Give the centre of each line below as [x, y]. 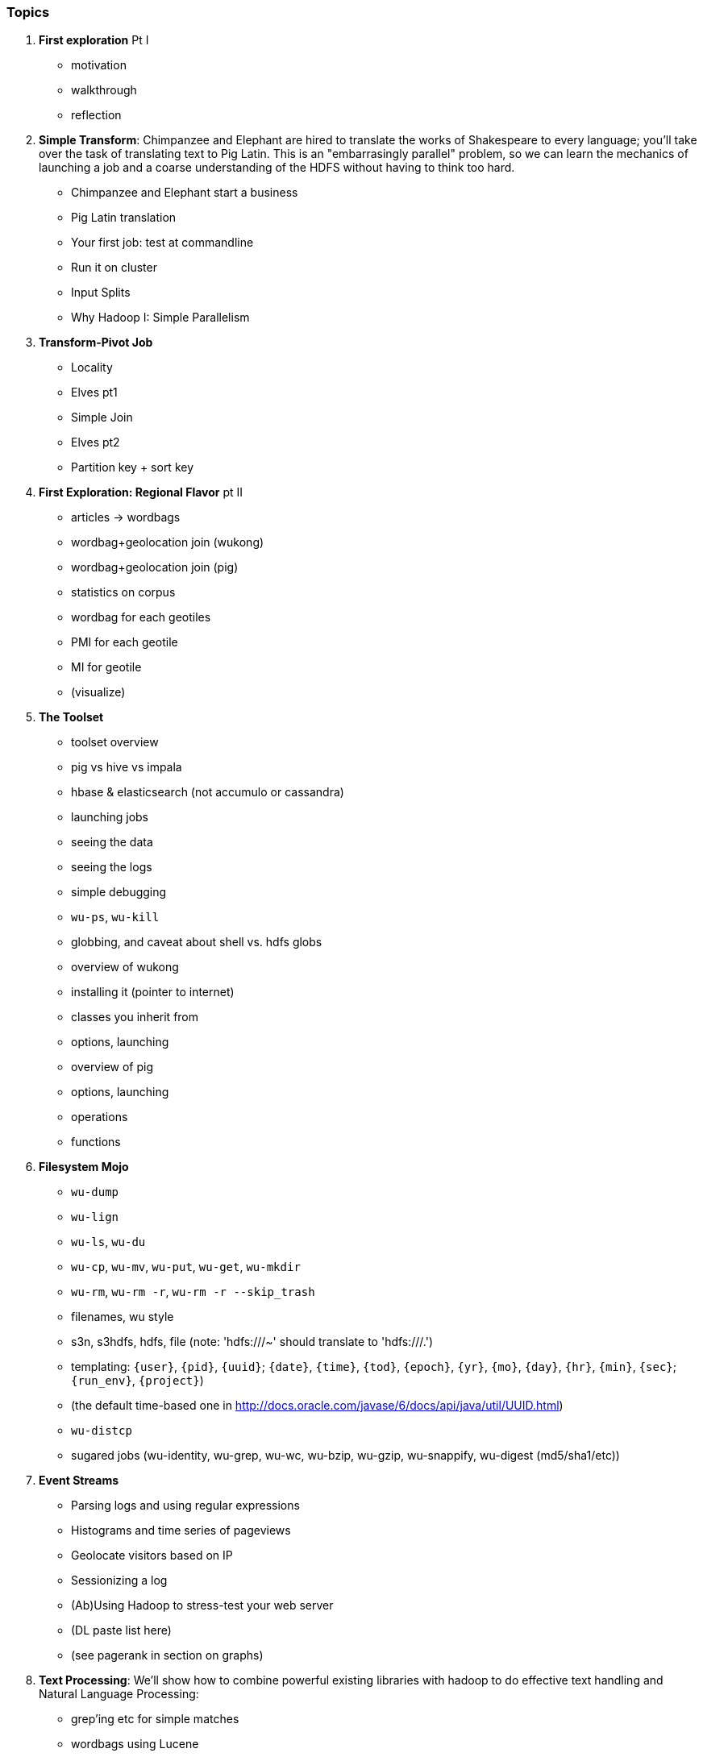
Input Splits [101, 293]
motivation [99, 65]
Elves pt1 [94, 393]
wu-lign [95, 1217]
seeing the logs [112, 867]
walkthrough [104, 90]
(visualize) [98, 692]
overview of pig [112, 1067]
